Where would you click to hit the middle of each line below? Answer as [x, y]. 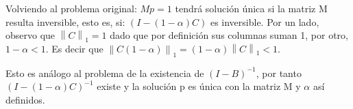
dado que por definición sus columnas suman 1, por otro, [229, 35]
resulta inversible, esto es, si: [65, 21]
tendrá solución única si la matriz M [251, 8]
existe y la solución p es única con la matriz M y [199, 86]
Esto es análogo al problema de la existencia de [105, 73]
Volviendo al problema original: [71, 8]
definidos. [25, 99]
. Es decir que [74, 48]
